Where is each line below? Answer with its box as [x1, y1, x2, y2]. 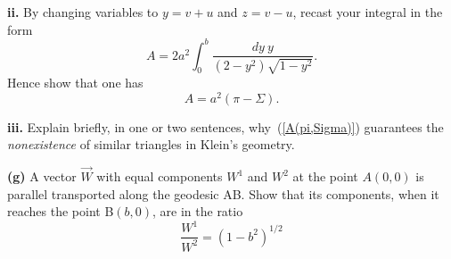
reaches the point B [7, 202, 114, 221]
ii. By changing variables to [7, 3, 159, 21]
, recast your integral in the [292, 3, 443, 21]
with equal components [96, 167, 223, 186]
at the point [292, 167, 358, 186]
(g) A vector [7, 167, 77, 186]
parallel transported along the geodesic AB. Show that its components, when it [7, 184, 439, 203]
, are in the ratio [152, 202, 243, 221]
